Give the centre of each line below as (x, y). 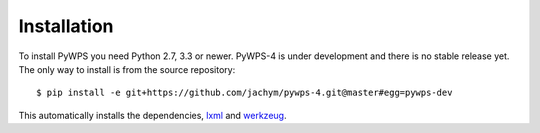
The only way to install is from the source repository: (127, 69)
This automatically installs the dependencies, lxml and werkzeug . (152, 115)
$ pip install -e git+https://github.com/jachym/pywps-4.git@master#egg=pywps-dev (244, 93)
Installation (66, 26)
